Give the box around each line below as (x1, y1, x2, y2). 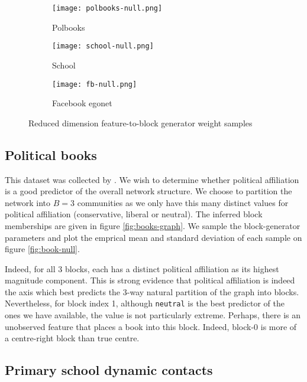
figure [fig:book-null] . (5, 243, 80, 255)
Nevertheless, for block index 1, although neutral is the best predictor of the (5, 297, 285, 309)
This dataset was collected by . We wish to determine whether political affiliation (5, 173, 299, 185)
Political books (5, 145, 97, 164)
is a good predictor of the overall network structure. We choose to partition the (5, 185, 292, 197)
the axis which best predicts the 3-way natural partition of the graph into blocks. (5, 285, 299, 298)
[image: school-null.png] (52, 42, 154, 51)
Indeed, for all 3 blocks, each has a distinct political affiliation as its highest (5, 262, 279, 275)
